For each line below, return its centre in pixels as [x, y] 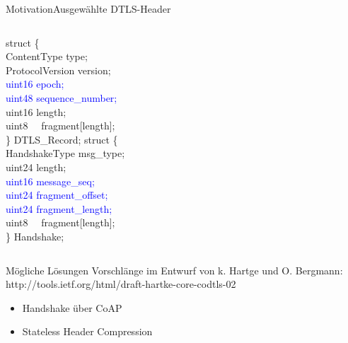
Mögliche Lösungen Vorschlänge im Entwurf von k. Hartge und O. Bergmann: [174, 270]
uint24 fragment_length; [59, 208]
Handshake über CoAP [72, 307]
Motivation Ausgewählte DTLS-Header [88, 8]
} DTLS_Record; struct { [62, 139]
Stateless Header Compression [87, 331]
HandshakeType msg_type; [65, 153]
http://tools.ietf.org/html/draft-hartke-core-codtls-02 [121, 284]
